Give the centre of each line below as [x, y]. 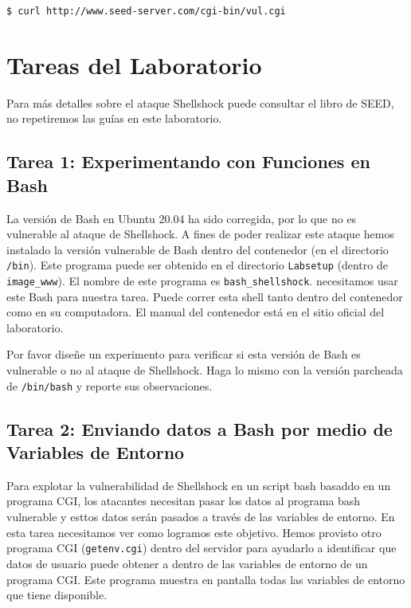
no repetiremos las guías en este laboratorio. [114, 118]
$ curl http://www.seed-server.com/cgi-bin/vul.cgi [146, 11]
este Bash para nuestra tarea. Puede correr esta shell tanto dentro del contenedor [205, 296]
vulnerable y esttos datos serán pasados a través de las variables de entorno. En [201, 517]
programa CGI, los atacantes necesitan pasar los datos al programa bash [184, 501]
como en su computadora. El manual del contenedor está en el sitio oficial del [196, 312]
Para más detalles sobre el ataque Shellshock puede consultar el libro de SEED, [200, 102]
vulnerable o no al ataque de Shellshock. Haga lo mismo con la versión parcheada [205, 370]
